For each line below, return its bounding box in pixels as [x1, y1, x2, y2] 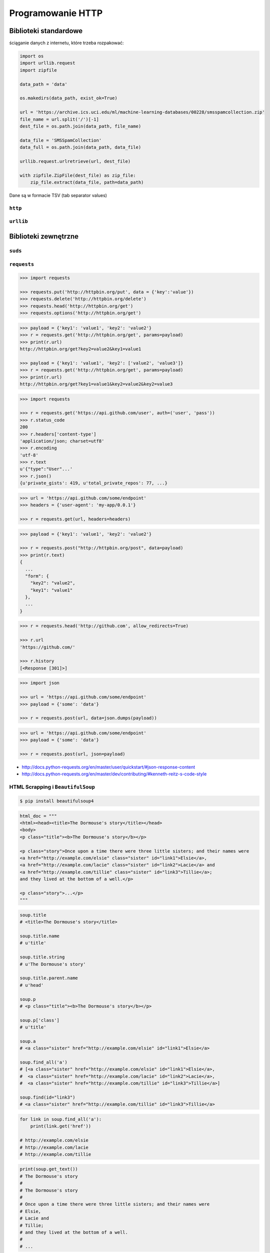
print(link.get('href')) [30, 1123, 91, 1129]
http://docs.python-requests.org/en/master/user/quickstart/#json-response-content [21, 764, 195, 770]
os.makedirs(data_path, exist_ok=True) [19, 95, 117, 101]
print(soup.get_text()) [19, 1166, 78, 1172]
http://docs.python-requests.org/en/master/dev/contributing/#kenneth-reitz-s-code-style [21, 771, 207, 777]
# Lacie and [19, 1215, 49, 1221]
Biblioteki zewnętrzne [9, 232, 79, 241]
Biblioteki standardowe [9, 27, 83, 35]
